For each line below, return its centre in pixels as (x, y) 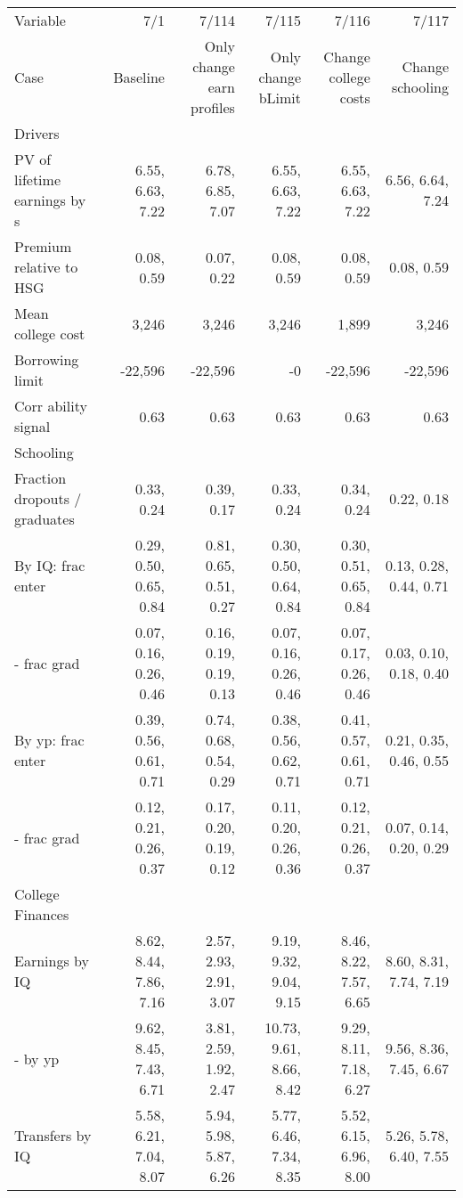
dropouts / (48, 498)
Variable (40, 20)
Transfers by (53, 1135)
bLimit (280, 97)
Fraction (41, 478)
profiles (213, 107)
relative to (46, 267)
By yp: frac (49, 740)
